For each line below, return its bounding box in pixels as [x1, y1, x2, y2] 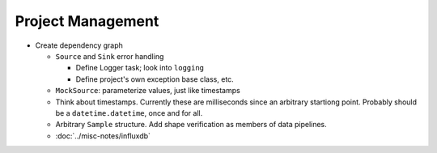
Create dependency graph [35, 40, 123, 50]
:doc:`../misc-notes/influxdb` [55, 130, 151, 141]
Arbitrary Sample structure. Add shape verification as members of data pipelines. [55, 120, 327, 130]
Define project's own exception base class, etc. [75, 74, 234, 84]
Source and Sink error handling [55, 51, 164, 61]
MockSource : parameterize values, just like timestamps [55, 86, 240, 96]
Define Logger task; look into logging [75, 63, 205, 73]
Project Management [15, 12, 159, 30]
